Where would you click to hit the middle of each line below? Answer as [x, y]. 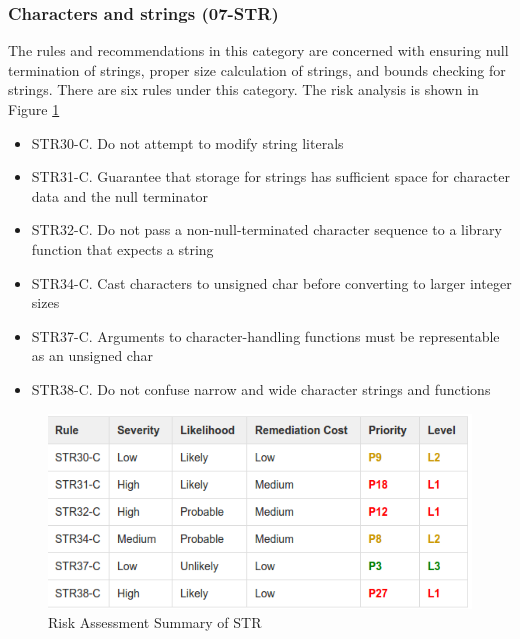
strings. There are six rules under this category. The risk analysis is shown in [243, 89]
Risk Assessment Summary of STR [155, 622]
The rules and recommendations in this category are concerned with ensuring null [258, 50]
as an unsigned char [92, 355]
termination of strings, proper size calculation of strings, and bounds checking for [257, 69]
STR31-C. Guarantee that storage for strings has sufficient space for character [270, 176]
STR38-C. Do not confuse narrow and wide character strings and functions [261, 388]
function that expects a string [122, 248]
